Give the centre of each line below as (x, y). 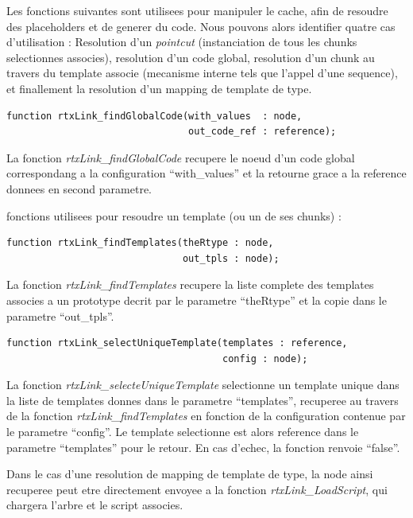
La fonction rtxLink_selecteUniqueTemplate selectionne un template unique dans (203, 385)
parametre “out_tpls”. (60, 315)
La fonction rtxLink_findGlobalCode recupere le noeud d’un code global (181, 157)
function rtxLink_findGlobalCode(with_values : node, (154, 116)
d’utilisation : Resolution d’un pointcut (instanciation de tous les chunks (182, 42)
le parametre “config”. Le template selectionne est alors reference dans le (183, 432)
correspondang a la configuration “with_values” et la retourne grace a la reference (206, 173)
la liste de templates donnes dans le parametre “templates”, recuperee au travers (203, 400)
